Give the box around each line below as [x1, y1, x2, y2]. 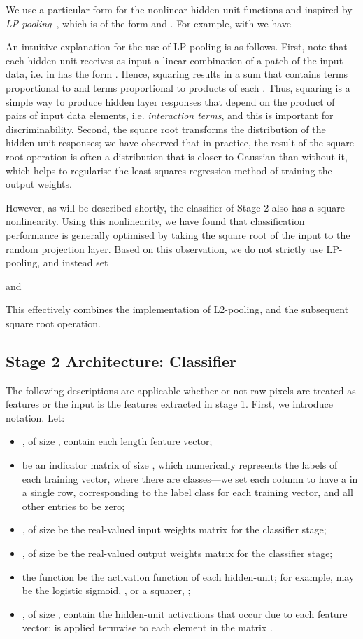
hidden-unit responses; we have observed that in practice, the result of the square [6, 135, 355, 150]
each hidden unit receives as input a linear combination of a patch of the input [6, 53, 343, 67]
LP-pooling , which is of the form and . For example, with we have [6, 15, 292, 30]
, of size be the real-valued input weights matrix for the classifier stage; [22, 522, 327, 537]
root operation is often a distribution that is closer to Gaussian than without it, [6, 149, 348, 163]
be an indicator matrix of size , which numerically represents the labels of [22, 458, 338, 472]
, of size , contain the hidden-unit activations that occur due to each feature [22, 606, 348, 621]
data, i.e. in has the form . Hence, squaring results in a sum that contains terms [6, 67, 348, 81]
